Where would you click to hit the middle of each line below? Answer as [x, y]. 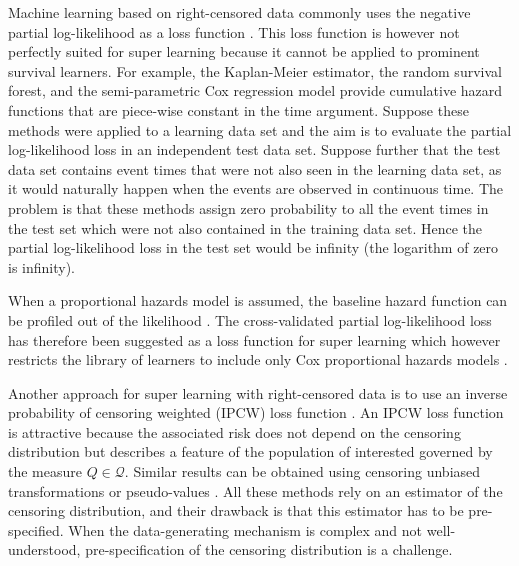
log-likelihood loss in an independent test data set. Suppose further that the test [254, 149]
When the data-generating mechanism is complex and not [245, 529]
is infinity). [41, 266]
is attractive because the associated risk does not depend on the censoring [234, 431]
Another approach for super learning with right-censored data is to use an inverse [258, 392]
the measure [45, 471]
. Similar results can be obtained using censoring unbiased [302, 471]
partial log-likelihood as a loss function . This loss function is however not [234, 31]
